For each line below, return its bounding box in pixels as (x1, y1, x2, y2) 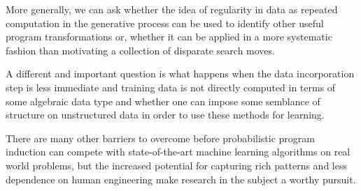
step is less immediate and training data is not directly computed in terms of (6, 79, 336, 94)
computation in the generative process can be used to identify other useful (6, 15, 324, 30)
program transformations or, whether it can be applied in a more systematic (6, 29, 332, 44)
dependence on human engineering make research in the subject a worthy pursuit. (6, 171, 356, 186)
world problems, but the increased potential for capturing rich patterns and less (6, 158, 347, 172)
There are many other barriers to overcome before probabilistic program (6, 130, 315, 145)
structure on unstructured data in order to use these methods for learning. (6, 107, 325, 122)
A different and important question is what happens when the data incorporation (6, 66, 355, 81)
